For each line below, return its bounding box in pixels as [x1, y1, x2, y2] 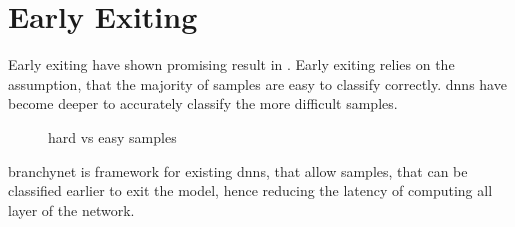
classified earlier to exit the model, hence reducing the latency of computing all [8, 180, 493, 201]
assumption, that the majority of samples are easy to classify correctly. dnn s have [8, 73, 507, 94]
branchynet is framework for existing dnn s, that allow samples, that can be [8, 160, 468, 181]
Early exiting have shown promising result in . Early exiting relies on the [8, 54, 455, 75]
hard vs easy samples [48, 126, 177, 147]
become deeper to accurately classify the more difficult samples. [8, 93, 398, 114]
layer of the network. [8, 199, 135, 220]
